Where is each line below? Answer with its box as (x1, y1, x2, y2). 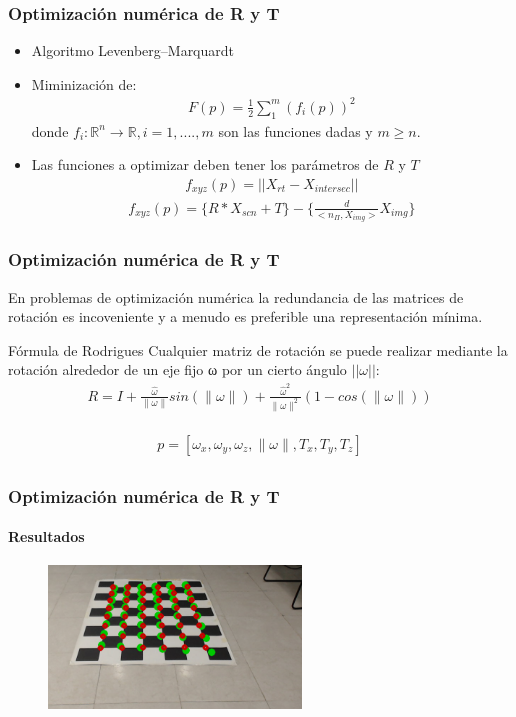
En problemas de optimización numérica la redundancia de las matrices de (8, 286, 464, 307)
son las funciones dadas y (218, 120, 373, 141)
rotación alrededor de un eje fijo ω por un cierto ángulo (8, 359, 347, 380)
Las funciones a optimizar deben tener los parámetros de (31, 154, 379, 175)
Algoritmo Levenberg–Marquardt (31, 40, 235, 61)
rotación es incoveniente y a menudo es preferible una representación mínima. (8, 306, 483, 327)
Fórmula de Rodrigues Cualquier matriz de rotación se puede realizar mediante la (8, 339, 508, 360)
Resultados (8, 526, 85, 547)
